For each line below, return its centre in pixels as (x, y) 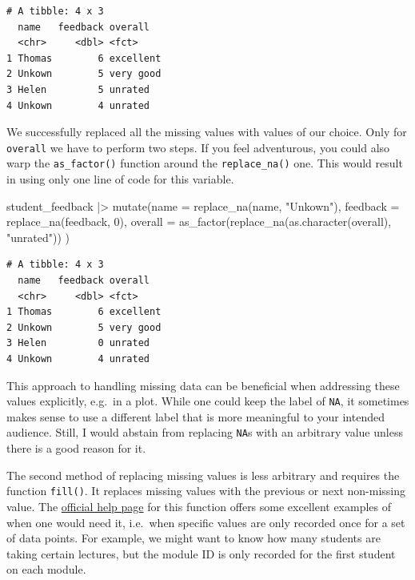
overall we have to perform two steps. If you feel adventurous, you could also (198, 147)
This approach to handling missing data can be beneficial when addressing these (203, 385)
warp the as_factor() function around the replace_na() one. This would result (205, 163)
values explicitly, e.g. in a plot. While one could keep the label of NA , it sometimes (208, 401)
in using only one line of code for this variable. (120, 179)
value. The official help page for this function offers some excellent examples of (199, 506)
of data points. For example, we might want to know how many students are (194, 538)
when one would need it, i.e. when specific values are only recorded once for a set (206, 522)
